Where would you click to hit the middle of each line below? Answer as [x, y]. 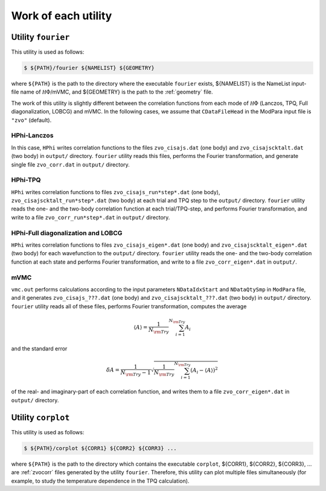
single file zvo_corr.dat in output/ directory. [70, 164]
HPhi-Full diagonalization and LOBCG [67, 233]
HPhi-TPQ [26, 180]
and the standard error [39, 348]
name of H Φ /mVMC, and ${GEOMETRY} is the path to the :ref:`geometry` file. [117, 92]
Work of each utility [62, 16]
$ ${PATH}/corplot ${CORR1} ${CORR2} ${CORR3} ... [101, 448]
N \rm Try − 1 [136, 373]
